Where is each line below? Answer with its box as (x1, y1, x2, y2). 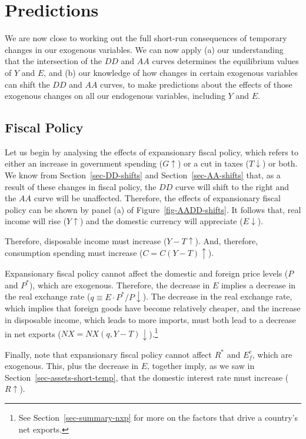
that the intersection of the (5, 55, 102, 67)
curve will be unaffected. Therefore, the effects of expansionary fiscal (34, 192, 281, 204)
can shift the (5, 78, 50, 90)
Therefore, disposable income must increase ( (5, 235, 167, 247)
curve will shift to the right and (175, 180, 289, 192)
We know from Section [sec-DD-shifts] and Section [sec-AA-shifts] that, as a (5, 169, 281, 181)
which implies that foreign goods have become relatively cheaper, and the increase (5, 302, 301, 314)
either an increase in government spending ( (5, 157, 163, 169)
